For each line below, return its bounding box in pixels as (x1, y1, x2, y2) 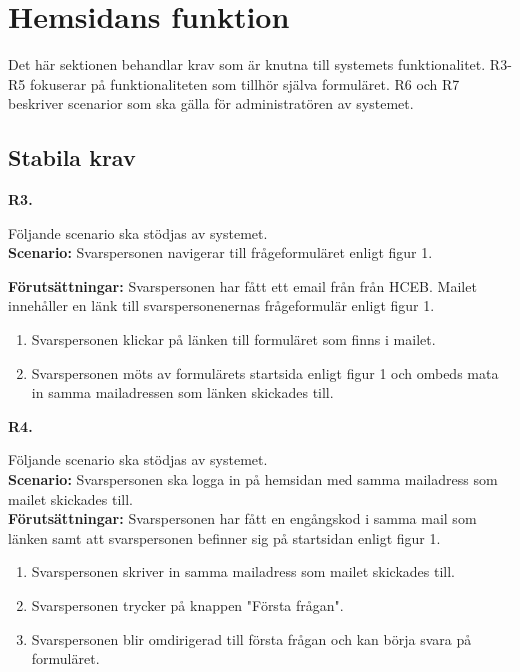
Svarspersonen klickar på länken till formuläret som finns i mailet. (31, 329, 436, 350)
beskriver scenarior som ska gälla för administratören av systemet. (8, 93, 414, 114)
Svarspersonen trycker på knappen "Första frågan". (31, 595, 344, 616)
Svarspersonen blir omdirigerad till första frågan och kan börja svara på (31, 628, 472, 649)
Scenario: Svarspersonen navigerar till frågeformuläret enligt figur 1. (8, 242, 433, 263)
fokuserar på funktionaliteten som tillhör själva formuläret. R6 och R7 (29, 73, 460, 94)
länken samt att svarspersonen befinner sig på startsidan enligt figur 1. (8, 527, 441, 548)
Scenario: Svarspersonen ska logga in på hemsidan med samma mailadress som (8, 469, 498, 490)
